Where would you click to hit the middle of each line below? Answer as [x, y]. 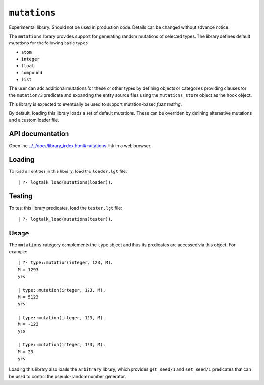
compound [32, 73]
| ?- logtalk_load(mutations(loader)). [66, 182]
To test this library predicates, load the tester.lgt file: [66, 208]
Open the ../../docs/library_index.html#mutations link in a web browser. [80, 146]
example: [18, 252]
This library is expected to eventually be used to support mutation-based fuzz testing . [96, 104]
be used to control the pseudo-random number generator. [67, 376]
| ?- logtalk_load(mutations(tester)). [66, 219]
